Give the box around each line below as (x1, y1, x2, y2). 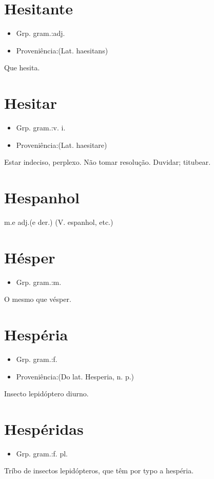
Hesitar (4, 92, 57, 113)
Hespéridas (4, 418, 84, 439)
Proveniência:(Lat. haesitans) (16, 45, 108, 55)
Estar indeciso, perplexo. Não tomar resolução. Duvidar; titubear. (4, 157, 211, 167)
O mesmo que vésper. (4, 294, 71, 304)
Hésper (4, 246, 55, 267)
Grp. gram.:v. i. (16, 122, 66, 133)
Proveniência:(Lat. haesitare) (16, 139, 107, 150)
